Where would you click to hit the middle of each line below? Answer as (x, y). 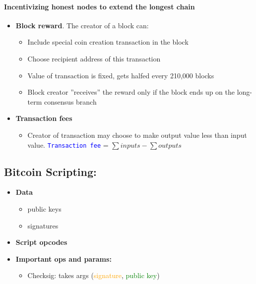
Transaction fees (44, 118)
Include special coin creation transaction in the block (108, 42)
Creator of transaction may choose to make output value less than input (137, 135)
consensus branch (70, 101)
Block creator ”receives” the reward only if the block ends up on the (131, 92)
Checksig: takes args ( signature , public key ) (94, 275)
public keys (44, 209)
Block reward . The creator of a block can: (82, 25)
